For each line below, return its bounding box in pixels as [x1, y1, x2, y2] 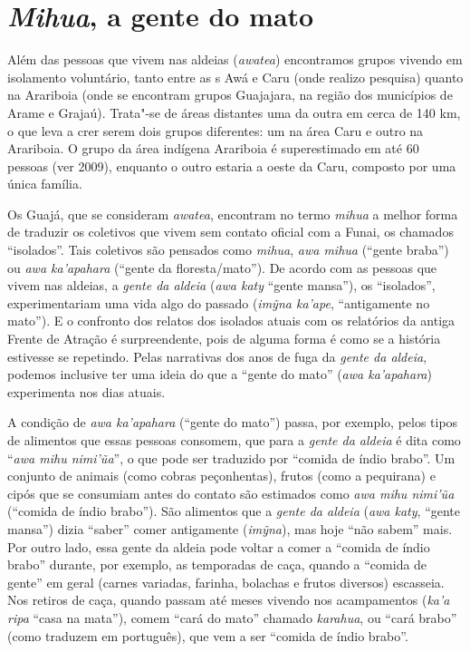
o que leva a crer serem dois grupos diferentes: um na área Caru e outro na [7, 121, 424, 140]
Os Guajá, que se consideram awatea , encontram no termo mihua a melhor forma [7, 204, 458, 223]
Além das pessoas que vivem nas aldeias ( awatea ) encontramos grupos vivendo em [7, 50, 463, 69]
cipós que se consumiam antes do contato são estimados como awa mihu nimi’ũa [7, 483, 455, 502]
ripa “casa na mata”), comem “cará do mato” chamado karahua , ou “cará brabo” [7, 608, 457, 627]
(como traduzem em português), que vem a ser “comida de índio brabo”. [7, 626, 408, 645]
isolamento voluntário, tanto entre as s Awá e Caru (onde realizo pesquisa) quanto [7, 67, 464, 86]
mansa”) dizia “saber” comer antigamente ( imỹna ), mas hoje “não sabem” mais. [7, 519, 453, 538]
